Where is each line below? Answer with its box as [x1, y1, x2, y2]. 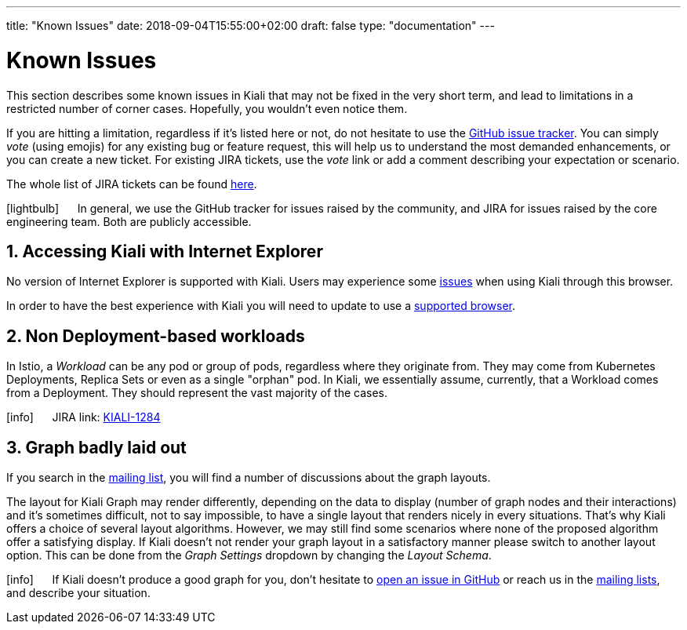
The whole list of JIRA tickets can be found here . [6, 177, 257, 191]
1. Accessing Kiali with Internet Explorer [6, 241, 323, 261]
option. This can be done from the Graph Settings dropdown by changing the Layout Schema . [6, 548, 492, 563]
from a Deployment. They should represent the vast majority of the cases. [6, 386, 387, 400]
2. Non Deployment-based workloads [6, 326, 305, 346]
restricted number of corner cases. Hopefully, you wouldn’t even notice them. [6, 101, 408, 115]
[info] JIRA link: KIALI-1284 [6, 410, 161, 424]
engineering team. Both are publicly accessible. [6, 214, 252, 228]
